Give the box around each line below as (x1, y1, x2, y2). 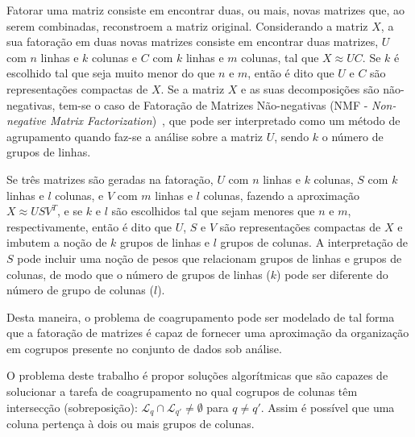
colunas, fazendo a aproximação (203, 186, 359, 203)
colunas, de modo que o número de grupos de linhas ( (6, 265, 271, 282)
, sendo (274, 127, 309, 144)
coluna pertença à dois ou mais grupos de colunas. (6, 415, 255, 432)
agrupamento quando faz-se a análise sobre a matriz (6, 127, 264, 144)
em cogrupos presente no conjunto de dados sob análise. (6, 339, 282, 356)
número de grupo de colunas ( (6, 281, 154, 298)
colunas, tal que (241, 48, 319, 65)
